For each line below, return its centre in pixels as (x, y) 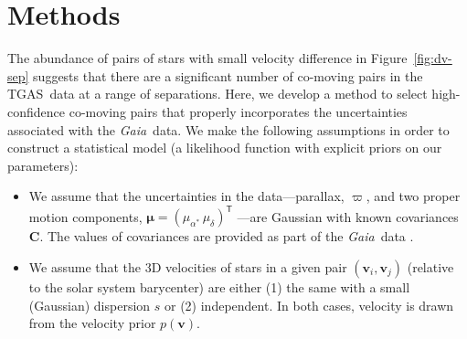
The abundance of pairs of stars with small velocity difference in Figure (207, 58)
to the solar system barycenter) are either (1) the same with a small (219, 286)
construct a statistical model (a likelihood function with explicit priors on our (225, 148)
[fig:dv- (433, 58)
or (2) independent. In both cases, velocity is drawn (309, 305)
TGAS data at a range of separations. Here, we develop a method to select (218, 94)
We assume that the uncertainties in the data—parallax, (186, 196)
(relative (430, 266)
